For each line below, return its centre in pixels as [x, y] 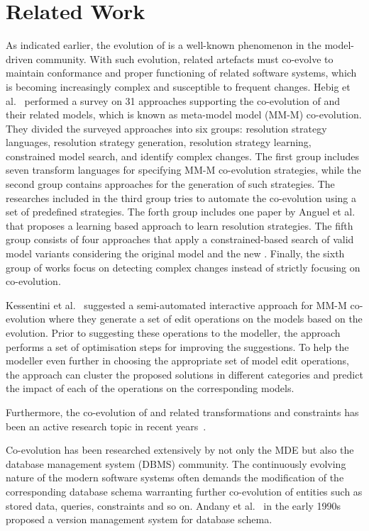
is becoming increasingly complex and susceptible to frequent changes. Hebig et [178, 86]
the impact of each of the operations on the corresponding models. [150, 388]
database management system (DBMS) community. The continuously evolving [176, 463]
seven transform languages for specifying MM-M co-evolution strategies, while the [183, 170]
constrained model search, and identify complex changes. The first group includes [182, 156]
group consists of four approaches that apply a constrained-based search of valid [180, 239]
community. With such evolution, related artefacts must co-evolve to [184, 58]
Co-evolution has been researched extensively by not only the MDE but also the [180, 450]
